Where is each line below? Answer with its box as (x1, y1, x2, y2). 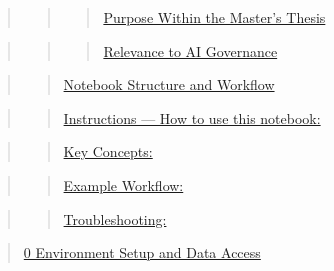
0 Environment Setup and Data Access (23, 242, 261, 263)
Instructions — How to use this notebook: (63, 107, 321, 128)
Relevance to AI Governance (103, 40, 278, 61)
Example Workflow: (63, 174, 184, 195)
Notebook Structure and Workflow (63, 74, 275, 95)
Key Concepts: (63, 141, 153, 162)
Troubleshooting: (63, 208, 167, 229)
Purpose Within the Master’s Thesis (103, 7, 326, 27)
